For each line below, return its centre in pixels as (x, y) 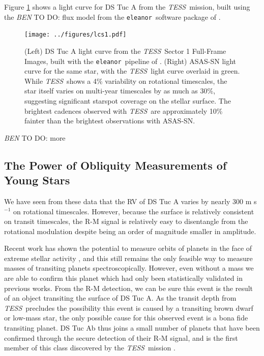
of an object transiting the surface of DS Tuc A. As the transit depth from (120, 298)
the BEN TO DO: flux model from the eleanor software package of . (112, 17)
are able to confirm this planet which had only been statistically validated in (123, 278)
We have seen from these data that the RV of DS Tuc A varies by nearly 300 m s (130, 201)
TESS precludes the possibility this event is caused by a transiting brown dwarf (129, 308)
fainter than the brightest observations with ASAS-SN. (110, 121)
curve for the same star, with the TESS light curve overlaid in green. (132, 71)
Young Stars (37, 180)
